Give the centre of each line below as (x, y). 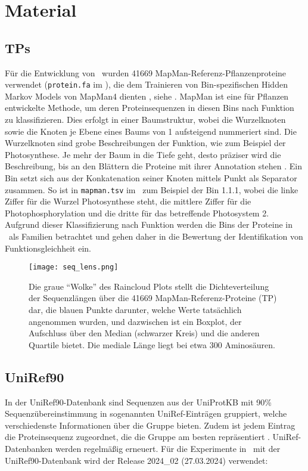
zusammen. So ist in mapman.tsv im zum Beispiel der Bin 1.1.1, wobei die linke (152, 189)
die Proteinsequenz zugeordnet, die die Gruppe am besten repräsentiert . (137, 437)
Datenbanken (29, 448)
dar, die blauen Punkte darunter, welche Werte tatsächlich (135, 310)
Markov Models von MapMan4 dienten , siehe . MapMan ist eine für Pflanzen (147, 96)
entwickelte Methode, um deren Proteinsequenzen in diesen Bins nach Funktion (150, 108)
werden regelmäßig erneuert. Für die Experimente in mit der (168, 448)
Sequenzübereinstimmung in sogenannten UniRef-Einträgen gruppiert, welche (146, 413)
